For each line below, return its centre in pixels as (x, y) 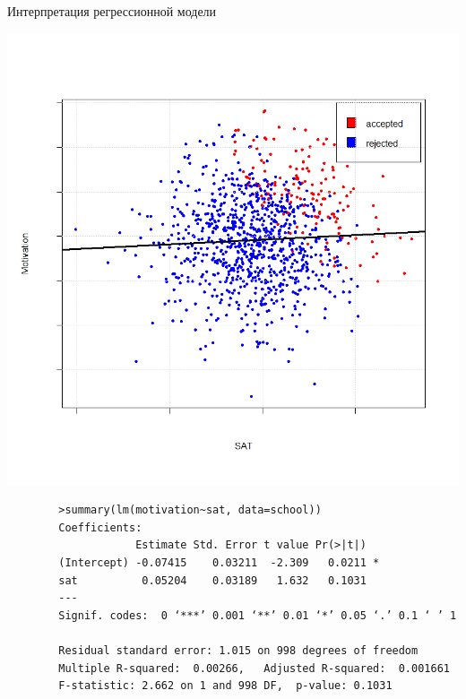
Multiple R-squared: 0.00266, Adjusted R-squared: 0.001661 (254, 668)
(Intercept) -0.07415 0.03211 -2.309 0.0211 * (219, 562)
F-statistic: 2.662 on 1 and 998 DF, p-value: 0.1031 (225, 686)
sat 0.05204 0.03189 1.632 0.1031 (212, 580)
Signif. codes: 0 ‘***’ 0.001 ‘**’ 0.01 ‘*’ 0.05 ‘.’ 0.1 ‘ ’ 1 (258, 615)
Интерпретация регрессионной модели (112, 11)
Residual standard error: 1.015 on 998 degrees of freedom (238, 650)
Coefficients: (100, 527)
